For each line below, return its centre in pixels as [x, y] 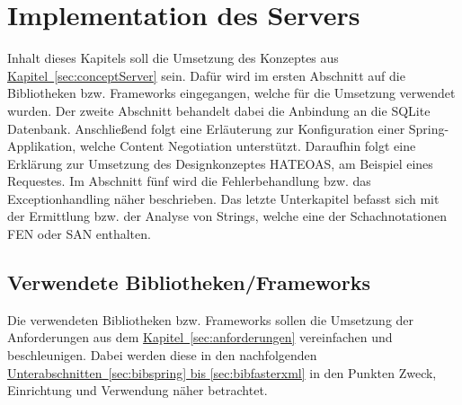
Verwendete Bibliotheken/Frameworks [189, 282]
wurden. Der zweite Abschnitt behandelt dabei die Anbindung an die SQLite [219, 110]
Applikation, [42, 146]
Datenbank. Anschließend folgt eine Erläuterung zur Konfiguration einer [206, 128]
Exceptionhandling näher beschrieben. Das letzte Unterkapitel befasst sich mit [223, 198]
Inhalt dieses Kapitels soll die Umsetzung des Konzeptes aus [173, 58]
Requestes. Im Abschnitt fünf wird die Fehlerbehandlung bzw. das [189, 181]
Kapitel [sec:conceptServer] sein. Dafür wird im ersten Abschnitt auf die [206, 75]
